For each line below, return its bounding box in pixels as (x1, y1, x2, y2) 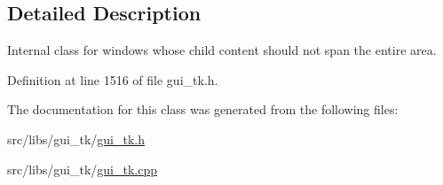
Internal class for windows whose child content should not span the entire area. (7, 41, 437, 59)
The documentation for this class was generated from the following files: (7, 100, 399, 119)
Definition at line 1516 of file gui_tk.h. (7, 70, 218, 89)
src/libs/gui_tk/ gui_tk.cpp (7, 159, 158, 178)
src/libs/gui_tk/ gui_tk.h (7, 129, 146, 148)
